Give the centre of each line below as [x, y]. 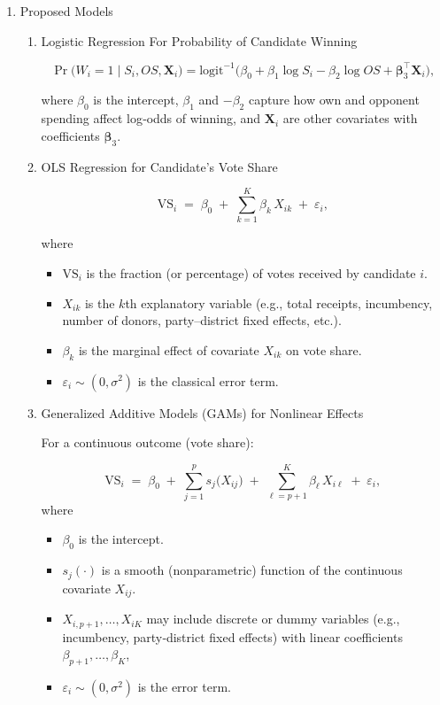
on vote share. [324, 349]
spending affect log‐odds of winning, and [151, 118]
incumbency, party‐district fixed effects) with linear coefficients [232, 636]
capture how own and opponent [334, 100]
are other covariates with [350, 118]
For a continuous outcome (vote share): [147, 442]
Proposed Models [66, 11]
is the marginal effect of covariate [169, 349]
